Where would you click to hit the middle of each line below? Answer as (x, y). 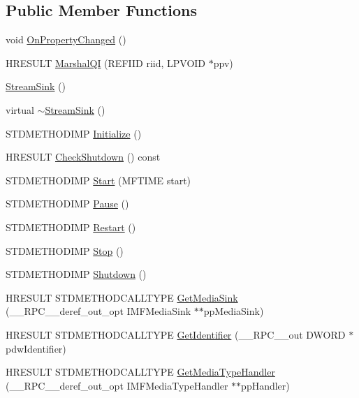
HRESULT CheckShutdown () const (83, 157)
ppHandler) (265, 385)
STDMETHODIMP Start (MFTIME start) (98, 180)
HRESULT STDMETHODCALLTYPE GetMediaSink (122, 297)
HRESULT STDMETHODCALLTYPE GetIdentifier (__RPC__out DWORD (176, 334)
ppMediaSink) (234, 311)
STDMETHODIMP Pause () (67, 204)
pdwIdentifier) (36, 348)
